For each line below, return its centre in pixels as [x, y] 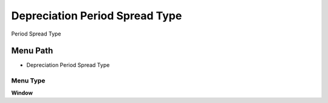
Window [22, 93]
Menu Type [28, 81]
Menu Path [32, 51]
